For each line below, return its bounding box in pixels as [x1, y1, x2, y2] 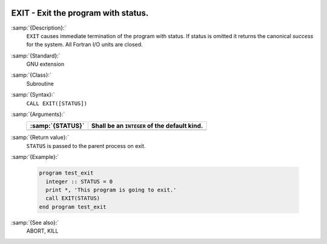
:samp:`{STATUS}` [30, 121, 85, 130]
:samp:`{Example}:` [11, 153, 59, 161]
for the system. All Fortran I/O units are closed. [26, 41, 143, 48]
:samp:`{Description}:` [11, 24, 67, 31]
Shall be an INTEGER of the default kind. [91, 121, 203, 130]
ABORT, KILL [26, 227, 59, 235]
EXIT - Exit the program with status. [11, 8, 149, 18]
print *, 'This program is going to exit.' [45, 186, 177, 193]
